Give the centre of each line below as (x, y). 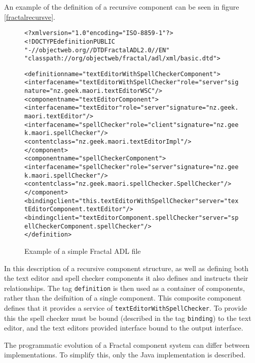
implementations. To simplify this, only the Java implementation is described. (125, 355)
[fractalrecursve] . (30, 16)
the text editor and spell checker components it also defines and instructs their (126, 278)
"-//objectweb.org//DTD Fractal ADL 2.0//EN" (97, 50)
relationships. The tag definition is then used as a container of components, (125, 288)
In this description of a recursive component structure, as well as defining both (126, 268)
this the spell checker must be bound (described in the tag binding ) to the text (128, 318)
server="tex (218, 201)
